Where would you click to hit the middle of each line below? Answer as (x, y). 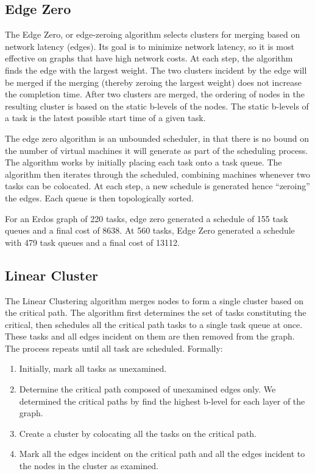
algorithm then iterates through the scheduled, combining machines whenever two (157, 174)
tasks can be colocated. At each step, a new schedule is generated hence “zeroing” (157, 186)
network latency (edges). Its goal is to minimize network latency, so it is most (150, 46)
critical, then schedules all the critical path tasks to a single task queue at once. (154, 324)
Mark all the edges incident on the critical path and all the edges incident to (162, 454)
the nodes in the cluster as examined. (89, 466)
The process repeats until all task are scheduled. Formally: (114, 348)
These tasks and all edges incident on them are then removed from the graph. (150, 336)
